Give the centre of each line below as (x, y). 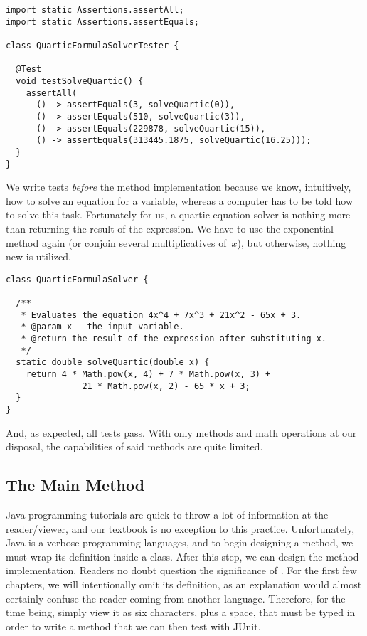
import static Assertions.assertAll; (95, 10)
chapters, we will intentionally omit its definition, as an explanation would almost (184, 584)
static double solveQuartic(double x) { (113, 362)
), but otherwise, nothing (292, 242)
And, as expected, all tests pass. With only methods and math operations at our (181, 432)
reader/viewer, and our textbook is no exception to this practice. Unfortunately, (180, 528)
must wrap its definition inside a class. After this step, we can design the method (182, 556)
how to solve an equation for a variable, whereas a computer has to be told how (180, 200)
